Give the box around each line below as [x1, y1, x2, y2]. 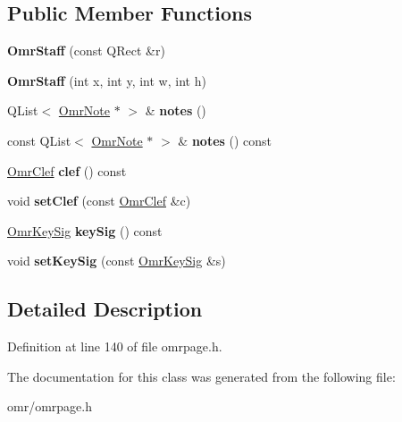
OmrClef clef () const [7, 161, 127, 180]
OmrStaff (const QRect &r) [7, 41, 165, 60]
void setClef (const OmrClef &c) [7, 191, 191, 210]
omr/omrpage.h [7, 397, 92, 416]
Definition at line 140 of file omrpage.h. [7, 337, 222, 356]
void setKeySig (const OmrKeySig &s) [7, 251, 226, 270]
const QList [7, 131, 71, 149]
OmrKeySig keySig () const [7, 221, 163, 240]
